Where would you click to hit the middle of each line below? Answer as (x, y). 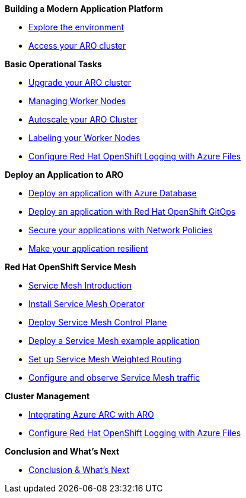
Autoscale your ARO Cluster (83, 119)
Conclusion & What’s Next (79, 470)
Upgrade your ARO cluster (80, 82)
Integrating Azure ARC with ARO (91, 414)
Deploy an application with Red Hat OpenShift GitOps (132, 212)
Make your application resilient (88, 248)
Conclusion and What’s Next (62, 451)
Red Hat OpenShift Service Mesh (71, 267)
